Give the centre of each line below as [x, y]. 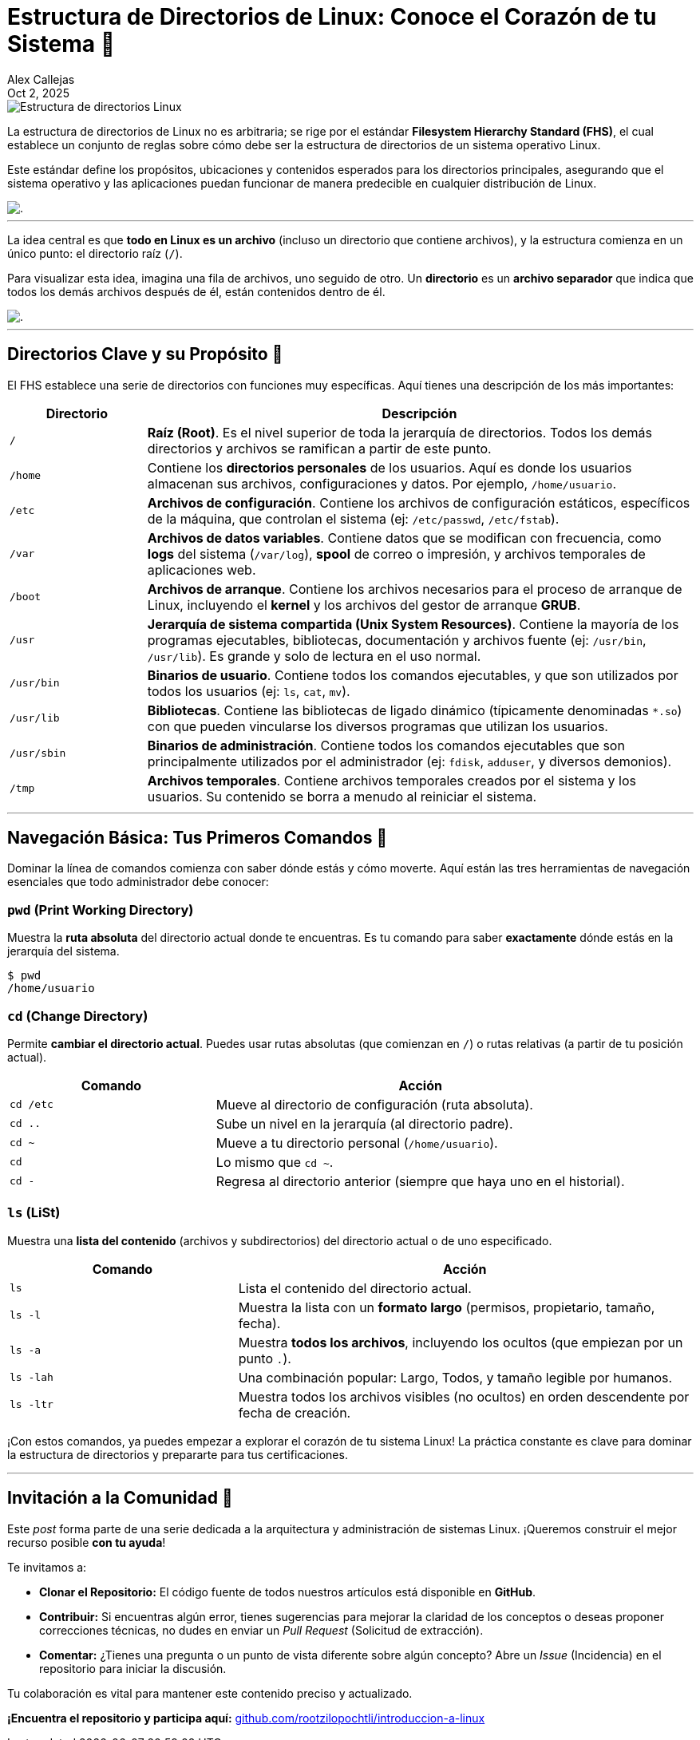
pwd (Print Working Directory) [101, 910]
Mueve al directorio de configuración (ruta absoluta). [374, 1104]
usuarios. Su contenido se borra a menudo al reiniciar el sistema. [342, 796]
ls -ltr [32, 1405]
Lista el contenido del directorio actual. [355, 1288]
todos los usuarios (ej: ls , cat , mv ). [249, 691]
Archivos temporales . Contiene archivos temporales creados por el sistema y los [392, 780]
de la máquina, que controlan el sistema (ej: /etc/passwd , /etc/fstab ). [353, 518]
